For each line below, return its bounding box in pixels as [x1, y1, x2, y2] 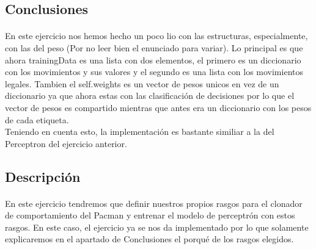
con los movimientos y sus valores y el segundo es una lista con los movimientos [5, 65, 303, 78]
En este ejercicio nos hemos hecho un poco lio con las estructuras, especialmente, [5, 29, 308, 42]
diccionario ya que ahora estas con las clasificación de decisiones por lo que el [5, 89, 295, 102]
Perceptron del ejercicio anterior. [5, 137, 127, 150]
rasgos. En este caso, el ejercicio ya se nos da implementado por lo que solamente [5, 220, 309, 233]
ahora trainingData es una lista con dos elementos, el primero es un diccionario [5, 53, 301, 66]
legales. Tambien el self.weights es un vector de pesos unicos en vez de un [5, 77, 279, 90]
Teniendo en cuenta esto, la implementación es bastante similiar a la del [5, 125, 274, 138]
